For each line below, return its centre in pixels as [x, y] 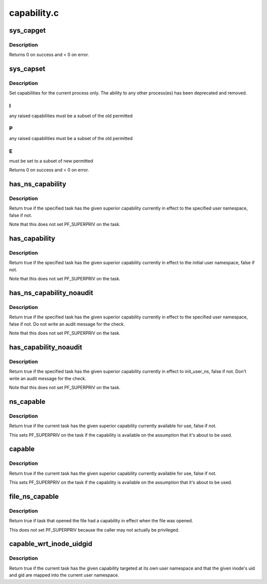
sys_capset [27, 69]
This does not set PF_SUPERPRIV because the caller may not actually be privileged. [94, 530]
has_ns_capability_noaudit [51, 292]
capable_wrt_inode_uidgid [51, 544]
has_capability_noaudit [46, 347]
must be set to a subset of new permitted [51, 161]
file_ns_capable [34, 496]
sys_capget [27, 30]
